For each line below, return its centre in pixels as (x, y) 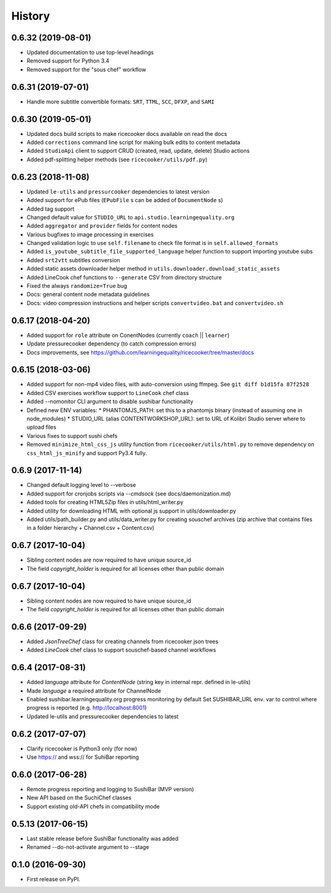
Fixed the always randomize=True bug (77, 286)
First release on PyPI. (54, 879)
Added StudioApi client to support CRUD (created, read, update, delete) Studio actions (138, 151)
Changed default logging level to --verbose (81, 485)
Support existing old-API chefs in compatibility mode (93, 806)
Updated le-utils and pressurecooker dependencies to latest (103, 716)
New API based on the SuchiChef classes (79, 798)
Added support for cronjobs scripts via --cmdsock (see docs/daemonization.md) (129, 494)
